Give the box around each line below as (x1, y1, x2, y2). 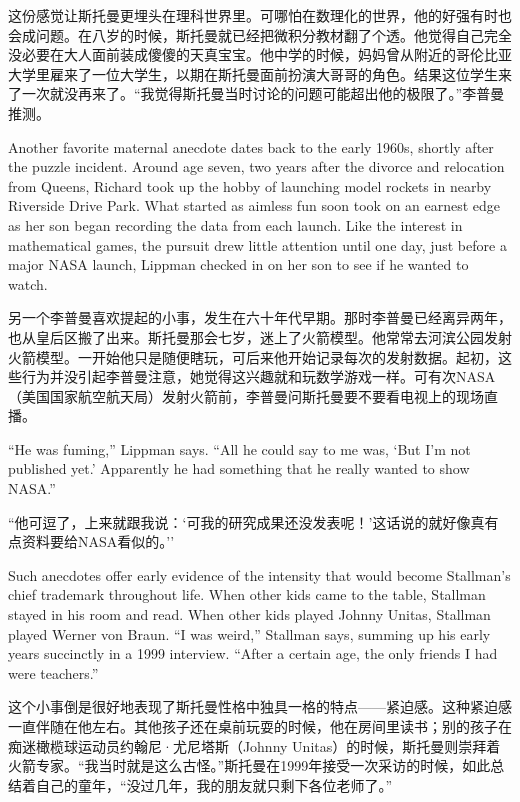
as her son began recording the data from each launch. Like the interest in (8, 214, 463, 235)
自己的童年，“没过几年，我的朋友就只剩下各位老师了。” (35, 774, 393, 795)
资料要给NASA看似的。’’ (21, 531, 175, 552)
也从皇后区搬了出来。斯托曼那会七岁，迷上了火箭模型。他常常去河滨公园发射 (8, 326, 512, 347)
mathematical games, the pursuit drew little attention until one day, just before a (8, 234, 507, 255)
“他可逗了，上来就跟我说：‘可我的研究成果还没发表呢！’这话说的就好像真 (8, 511, 485, 532)
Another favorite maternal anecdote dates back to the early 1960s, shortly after (8, 136, 494, 157)
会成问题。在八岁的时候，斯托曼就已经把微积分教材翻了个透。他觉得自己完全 (8, 24, 512, 45)
